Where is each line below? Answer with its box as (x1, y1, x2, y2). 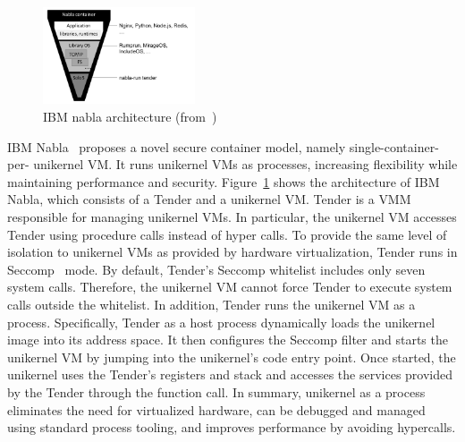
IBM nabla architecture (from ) (43, 107, 217, 126)
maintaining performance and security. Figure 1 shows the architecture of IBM (7, 172, 440, 191)
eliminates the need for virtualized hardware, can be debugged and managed (7, 400, 426, 419)
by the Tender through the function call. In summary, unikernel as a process (7, 382, 426, 401)
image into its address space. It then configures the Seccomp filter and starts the (7, 330, 448, 349)
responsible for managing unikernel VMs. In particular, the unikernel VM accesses (7, 208, 457, 226)
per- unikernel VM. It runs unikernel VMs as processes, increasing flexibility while (7, 155, 458, 174)
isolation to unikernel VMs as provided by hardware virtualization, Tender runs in (7, 242, 458, 261)
